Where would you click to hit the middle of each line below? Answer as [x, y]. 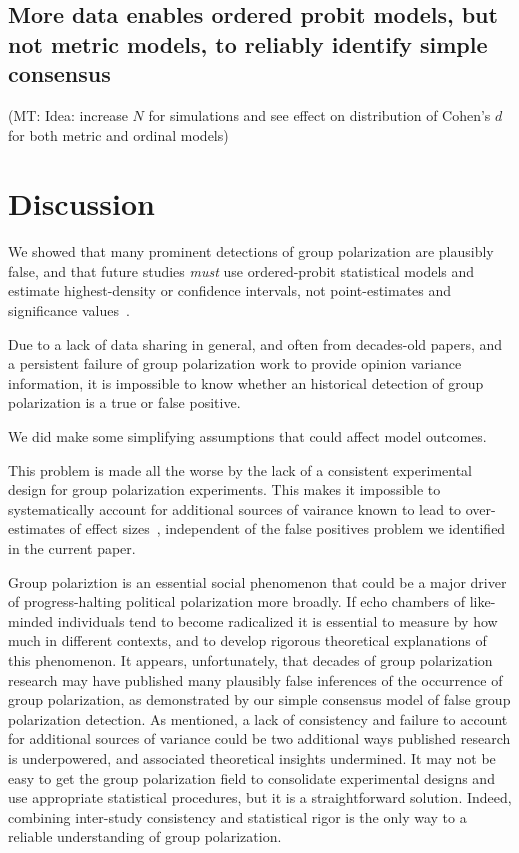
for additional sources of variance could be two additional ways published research [259, 738]
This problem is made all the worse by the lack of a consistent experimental [240, 469]
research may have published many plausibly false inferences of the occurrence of [255, 679]
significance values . [69, 310]
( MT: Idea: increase [68, 114]
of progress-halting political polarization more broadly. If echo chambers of [237, 601]
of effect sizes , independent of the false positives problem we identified [287, 528]
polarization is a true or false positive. [124, 402]
